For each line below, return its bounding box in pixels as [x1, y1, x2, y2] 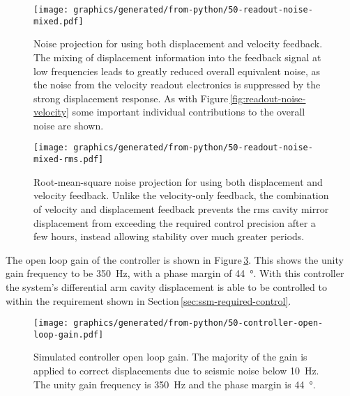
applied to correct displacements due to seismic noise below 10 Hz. [33, 363, 319, 378]
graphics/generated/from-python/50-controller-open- [73, 318, 324, 328]
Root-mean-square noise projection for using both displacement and [33, 174, 323, 189]
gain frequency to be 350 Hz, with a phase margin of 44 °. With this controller [6, 266, 344, 280]
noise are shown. [33, 118, 104, 132]
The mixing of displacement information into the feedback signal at [33, 49, 321, 64]
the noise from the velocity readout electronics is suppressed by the [33, 77, 321, 92]
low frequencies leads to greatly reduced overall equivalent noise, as [33, 63, 321, 78]
